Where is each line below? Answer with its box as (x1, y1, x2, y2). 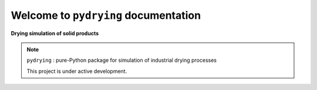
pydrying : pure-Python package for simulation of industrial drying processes (26, 56, 217, 64)
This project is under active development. (26, 68, 127, 75)
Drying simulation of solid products (11, 29, 99, 36)
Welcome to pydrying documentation (11, 9, 201, 22)
